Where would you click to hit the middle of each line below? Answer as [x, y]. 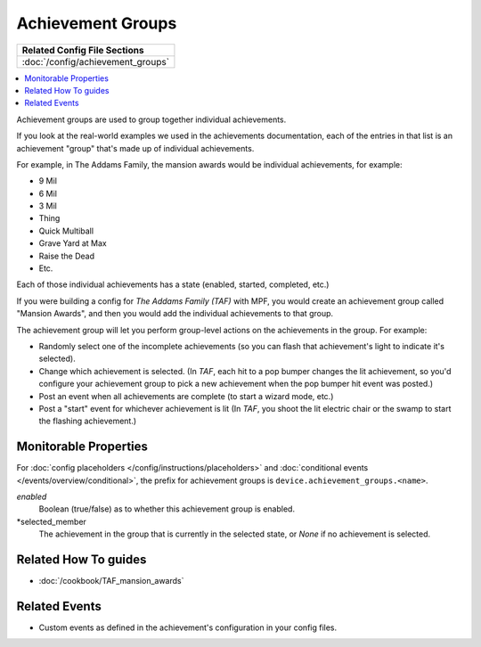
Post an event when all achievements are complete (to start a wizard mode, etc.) [186, 396]
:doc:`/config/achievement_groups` [95, 61]
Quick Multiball [66, 231]
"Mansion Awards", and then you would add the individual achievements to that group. [175, 314]
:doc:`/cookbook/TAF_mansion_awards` [111, 581]
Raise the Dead [67, 256]
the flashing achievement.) [88, 421]
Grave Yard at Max [73, 243]
